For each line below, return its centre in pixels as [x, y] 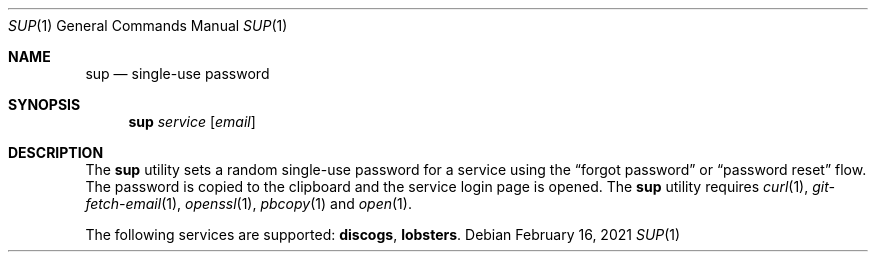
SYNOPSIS [44, 104]
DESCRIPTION [56, 152]
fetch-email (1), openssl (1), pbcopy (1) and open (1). [248, 203]
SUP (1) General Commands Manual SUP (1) [148, 25]
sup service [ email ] [192, 121]
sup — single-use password [177, 73]
